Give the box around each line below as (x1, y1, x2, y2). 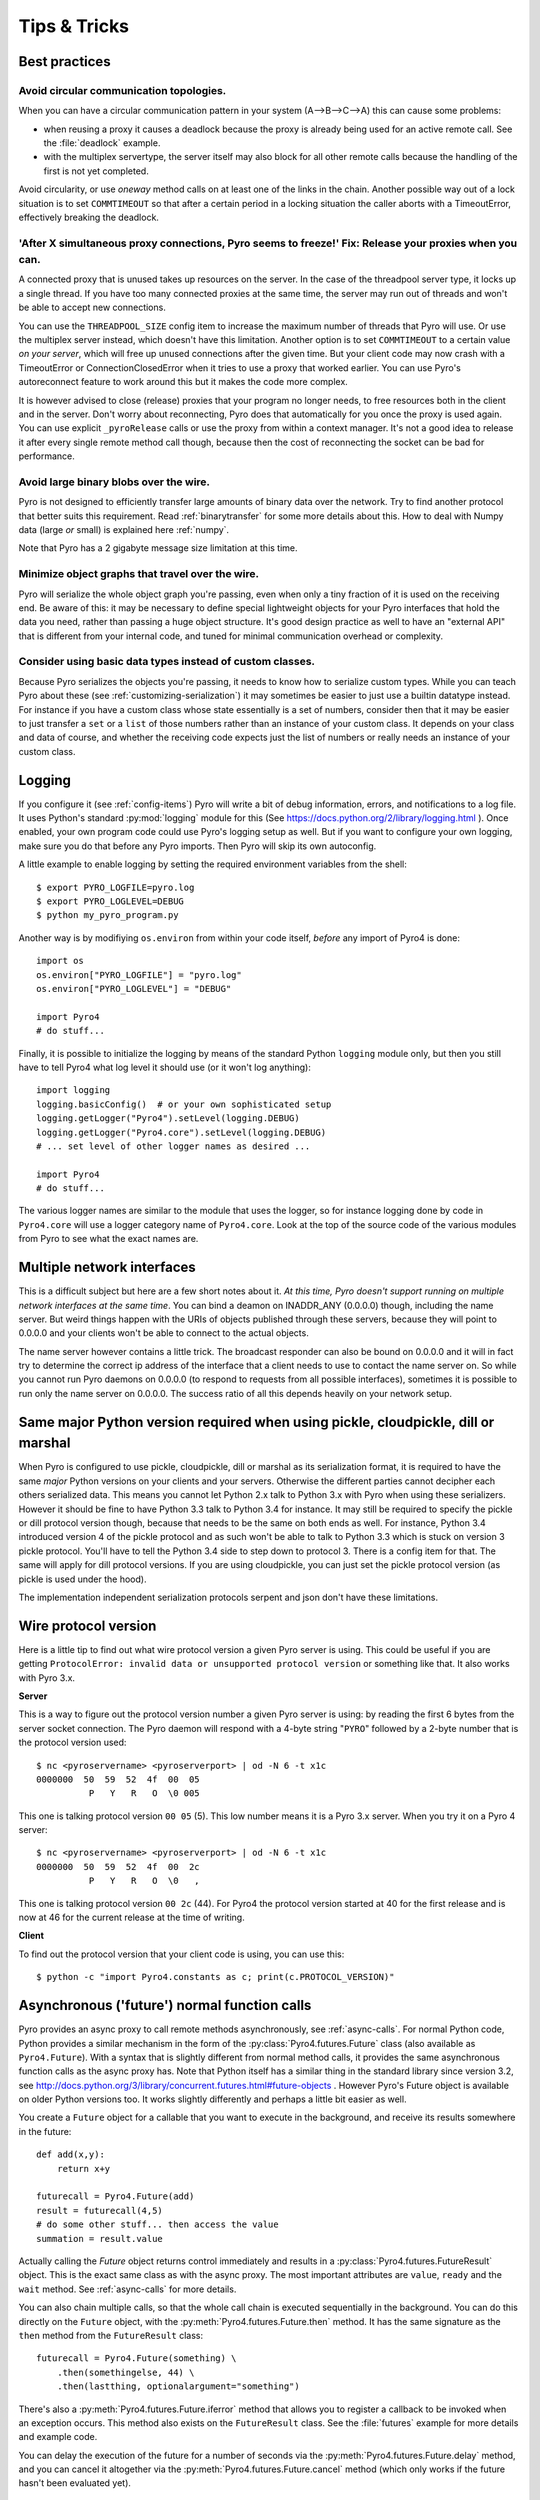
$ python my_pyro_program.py (36, 910, 179, 921)
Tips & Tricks (18, 15, 130, 37)
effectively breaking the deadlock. (18, 211, 160, 224)
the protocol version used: (18, 1736, 127, 1749)
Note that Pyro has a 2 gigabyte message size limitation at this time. (18, 542, 299, 554)
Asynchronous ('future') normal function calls (18, 1997, 312, 2014)
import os (36, 955, 84, 967)
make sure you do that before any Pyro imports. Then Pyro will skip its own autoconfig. (18, 840, 377, 852)
